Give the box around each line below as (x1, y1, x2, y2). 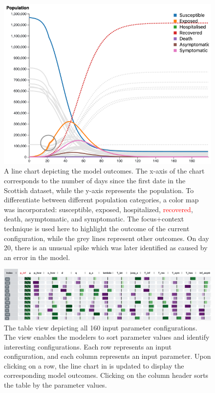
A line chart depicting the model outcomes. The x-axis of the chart (4, 166, 205, 176)
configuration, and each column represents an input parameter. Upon (4, 351, 211, 361)
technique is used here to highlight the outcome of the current (4, 223, 190, 233)
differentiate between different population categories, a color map (4, 195, 199, 205)
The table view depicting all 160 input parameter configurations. (4, 322, 197, 332)
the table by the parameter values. (4, 380, 107, 390)
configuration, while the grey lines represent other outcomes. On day (4, 233, 209, 243)
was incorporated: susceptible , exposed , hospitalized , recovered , (4, 204, 193, 214)
